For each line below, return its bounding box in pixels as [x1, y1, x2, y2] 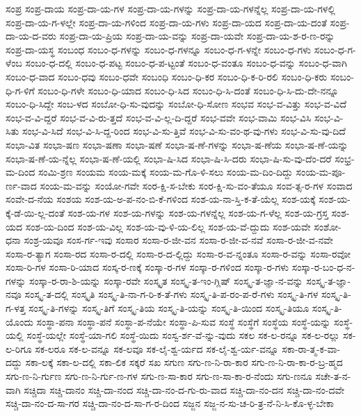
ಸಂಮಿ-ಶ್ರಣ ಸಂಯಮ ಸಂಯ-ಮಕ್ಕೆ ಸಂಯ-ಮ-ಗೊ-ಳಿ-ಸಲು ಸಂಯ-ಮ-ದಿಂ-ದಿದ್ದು [38, 165, 293, 179]
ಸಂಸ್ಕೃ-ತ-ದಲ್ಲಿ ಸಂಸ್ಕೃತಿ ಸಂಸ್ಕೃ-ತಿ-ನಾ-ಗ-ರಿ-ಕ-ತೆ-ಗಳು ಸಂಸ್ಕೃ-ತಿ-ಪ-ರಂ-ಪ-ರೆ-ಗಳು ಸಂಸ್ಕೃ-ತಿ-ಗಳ [24, 287, 319, 301]
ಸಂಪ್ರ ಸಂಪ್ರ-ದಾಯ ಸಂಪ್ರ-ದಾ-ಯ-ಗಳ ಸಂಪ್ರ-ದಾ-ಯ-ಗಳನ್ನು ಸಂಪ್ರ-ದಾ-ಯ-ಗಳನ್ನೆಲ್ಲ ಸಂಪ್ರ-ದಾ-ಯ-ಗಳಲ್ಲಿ [6, 1, 335, 15]
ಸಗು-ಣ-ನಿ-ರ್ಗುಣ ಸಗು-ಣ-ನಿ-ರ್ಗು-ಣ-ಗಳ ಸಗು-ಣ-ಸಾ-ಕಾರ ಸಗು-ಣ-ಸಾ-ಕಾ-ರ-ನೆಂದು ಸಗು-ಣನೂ [6, 369, 312, 383]
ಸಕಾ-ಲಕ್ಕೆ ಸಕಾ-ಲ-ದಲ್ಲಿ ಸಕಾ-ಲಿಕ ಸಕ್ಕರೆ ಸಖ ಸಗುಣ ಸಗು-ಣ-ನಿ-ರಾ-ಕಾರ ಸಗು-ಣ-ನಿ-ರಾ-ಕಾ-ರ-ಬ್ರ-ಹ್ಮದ [25, 355, 343, 369]
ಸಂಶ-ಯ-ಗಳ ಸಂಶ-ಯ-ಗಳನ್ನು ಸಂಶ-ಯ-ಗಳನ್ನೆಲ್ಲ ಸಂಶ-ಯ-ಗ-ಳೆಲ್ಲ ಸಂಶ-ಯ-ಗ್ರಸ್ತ [67, 205, 328, 219]
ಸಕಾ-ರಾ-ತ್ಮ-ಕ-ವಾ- [282, 341, 341, 356]
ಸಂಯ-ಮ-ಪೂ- [296, 165, 346, 179]
